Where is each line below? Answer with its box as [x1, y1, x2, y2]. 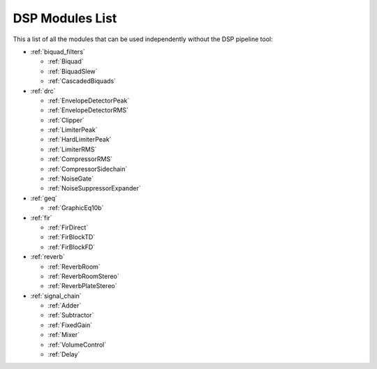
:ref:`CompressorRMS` [47, 155, 113, 163]
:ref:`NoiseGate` [47, 174, 94, 183]
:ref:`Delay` [47, 350, 80, 359]
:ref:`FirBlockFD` [47, 243, 96, 251]
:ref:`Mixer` [47, 331, 80, 339]
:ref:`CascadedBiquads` [47, 77, 117, 85]
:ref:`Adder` [47, 301, 82, 310]
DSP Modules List [13, 10, 117, 26]
